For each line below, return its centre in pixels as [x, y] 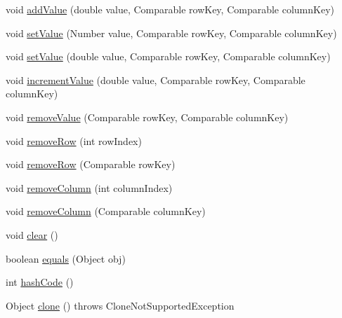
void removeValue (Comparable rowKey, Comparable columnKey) [147, 117]
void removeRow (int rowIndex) [74, 140]
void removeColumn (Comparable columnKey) [106, 211]
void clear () [32, 234]
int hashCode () [40, 282]
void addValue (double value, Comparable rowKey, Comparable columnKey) [170, 9]
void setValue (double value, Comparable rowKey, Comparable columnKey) [168, 56]
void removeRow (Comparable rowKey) [91, 164]
